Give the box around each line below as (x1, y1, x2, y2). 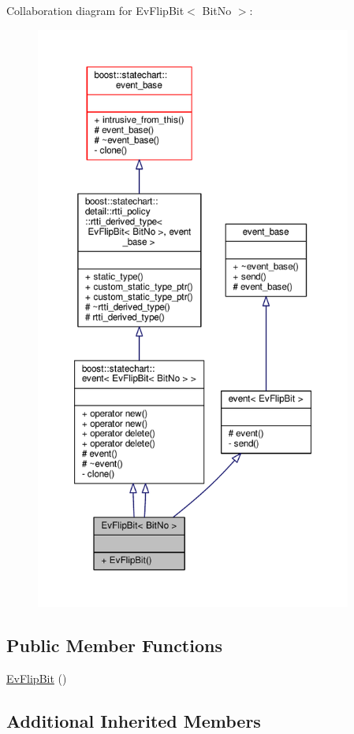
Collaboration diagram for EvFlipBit (6, 2, 184, 18)
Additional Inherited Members (6, 708, 261, 732)
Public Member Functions (6, 632, 222, 657)
